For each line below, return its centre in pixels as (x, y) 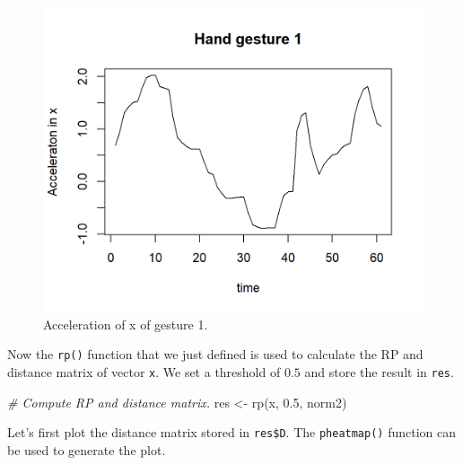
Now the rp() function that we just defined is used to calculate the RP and (215, 354)
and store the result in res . (379, 372)
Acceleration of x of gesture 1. (126, 324)
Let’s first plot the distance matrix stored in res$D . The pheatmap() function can (232, 432)
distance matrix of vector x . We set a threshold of (144, 372)
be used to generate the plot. (87, 449)
